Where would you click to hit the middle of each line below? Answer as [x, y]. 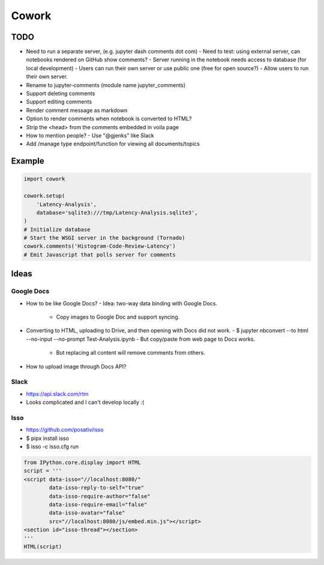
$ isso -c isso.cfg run [52, 447]
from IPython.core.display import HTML [82, 463]
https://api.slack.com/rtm [57, 394]
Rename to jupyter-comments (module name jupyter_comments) [106, 85]
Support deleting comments [61, 94]
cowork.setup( [44, 196]
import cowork [44, 179]
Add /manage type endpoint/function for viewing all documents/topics [113, 144]
